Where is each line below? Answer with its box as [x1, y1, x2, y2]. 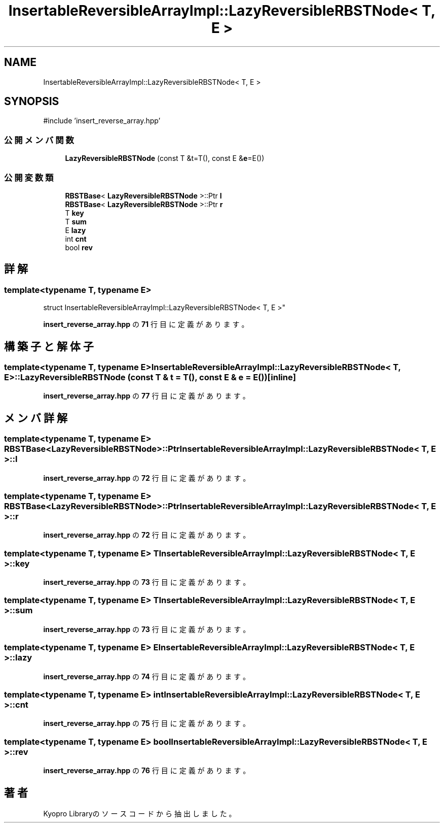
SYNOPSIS [4, 95, 59, 108]
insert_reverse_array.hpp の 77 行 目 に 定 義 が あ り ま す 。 [43, 391, 250, 401]
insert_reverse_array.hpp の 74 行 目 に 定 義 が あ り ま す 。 [43, 672, 250, 681]
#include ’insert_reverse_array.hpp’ [43, 116, 161, 125]
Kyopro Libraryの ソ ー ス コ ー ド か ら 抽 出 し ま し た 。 [43, 809, 236, 818]
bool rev [65, 243, 93, 252]
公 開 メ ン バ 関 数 [4, 135, 74, 145]
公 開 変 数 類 [4, 172, 54, 183]
